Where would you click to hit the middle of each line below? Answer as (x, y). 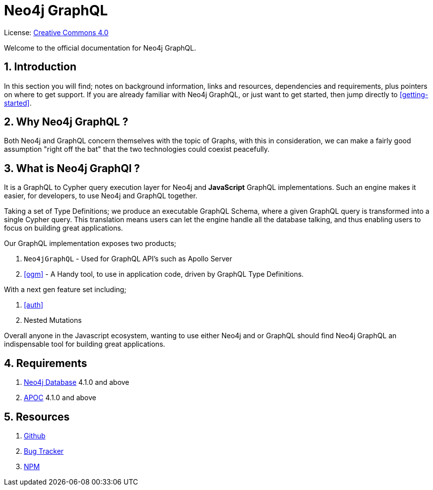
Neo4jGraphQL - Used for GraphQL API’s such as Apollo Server (128, 259)
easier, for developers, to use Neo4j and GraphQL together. (101, 196)
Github (35, 435)
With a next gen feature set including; (65, 290)
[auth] (34, 305)
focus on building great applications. (63, 228)
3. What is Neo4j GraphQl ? (72, 168)
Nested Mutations (53, 320)
